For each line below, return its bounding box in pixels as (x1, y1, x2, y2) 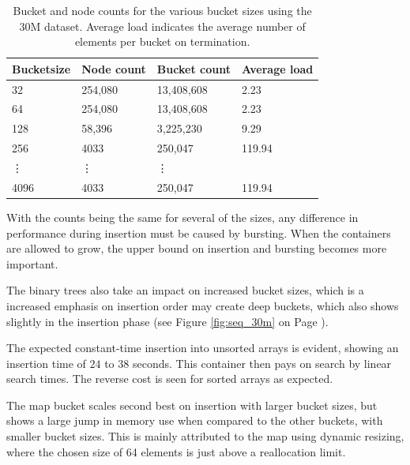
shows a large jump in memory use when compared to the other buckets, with (6, 412, 383, 429)
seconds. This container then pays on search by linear (132, 354, 392, 371)
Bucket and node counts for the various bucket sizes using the (13, 2, 312, 18)
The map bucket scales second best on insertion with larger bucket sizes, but (6, 396, 378, 413)
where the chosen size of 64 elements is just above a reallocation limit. (6, 443, 346, 459)
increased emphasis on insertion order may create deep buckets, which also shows (6, 297, 399, 313)
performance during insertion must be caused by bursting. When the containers (6, 224, 391, 241)
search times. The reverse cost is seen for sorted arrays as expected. (6, 370, 333, 387)
